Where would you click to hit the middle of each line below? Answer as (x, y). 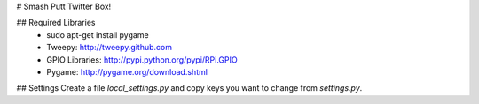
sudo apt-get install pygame (98, 34)
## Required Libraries (56, 23)
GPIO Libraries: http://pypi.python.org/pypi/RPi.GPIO (142, 59)
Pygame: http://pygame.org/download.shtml (127, 71)
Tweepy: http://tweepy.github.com (110, 48)
